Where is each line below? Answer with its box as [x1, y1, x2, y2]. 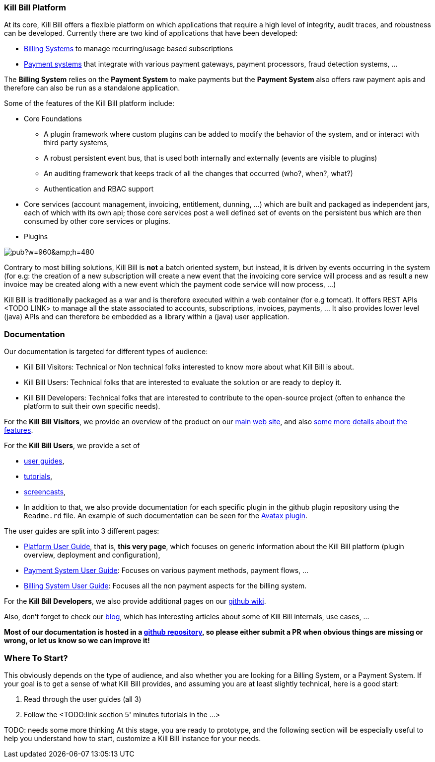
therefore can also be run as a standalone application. [4, 84, 180, 93]
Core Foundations [24, 114, 82, 123]
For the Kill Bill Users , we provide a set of [4, 441, 140, 450]
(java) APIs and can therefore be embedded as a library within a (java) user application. [4, 312, 290, 321]
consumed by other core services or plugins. [24, 217, 170, 226]
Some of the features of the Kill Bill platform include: [4, 99, 175, 108]
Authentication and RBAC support [44, 185, 154, 193]
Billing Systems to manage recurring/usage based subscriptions [24, 44, 233, 53]
